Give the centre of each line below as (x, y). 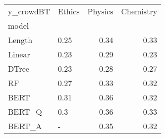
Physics (100, 11)
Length (20, 40)
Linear (19, 54)
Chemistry (139, 11)
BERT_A (25, 126)
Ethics (69, 11)
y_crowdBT (29, 11)
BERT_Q (25, 112)
